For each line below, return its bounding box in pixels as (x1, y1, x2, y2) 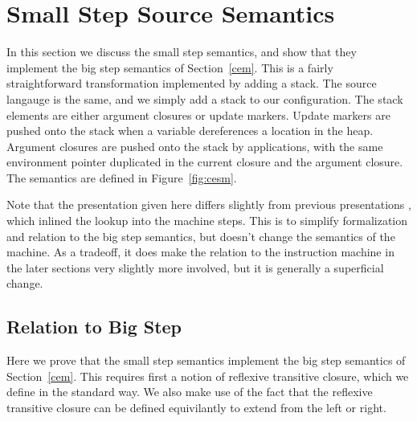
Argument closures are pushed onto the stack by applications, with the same (6, 137, 383, 154)
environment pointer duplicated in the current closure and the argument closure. (6, 153, 403, 170)
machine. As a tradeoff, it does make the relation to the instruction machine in (6, 243, 395, 260)
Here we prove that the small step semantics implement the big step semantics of (6, 352, 406, 369)
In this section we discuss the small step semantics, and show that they (6, 43, 357, 60)
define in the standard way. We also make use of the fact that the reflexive (6, 383, 373, 400)
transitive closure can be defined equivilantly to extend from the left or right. (6, 399, 386, 416)
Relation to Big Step (6, 314, 182, 339)
